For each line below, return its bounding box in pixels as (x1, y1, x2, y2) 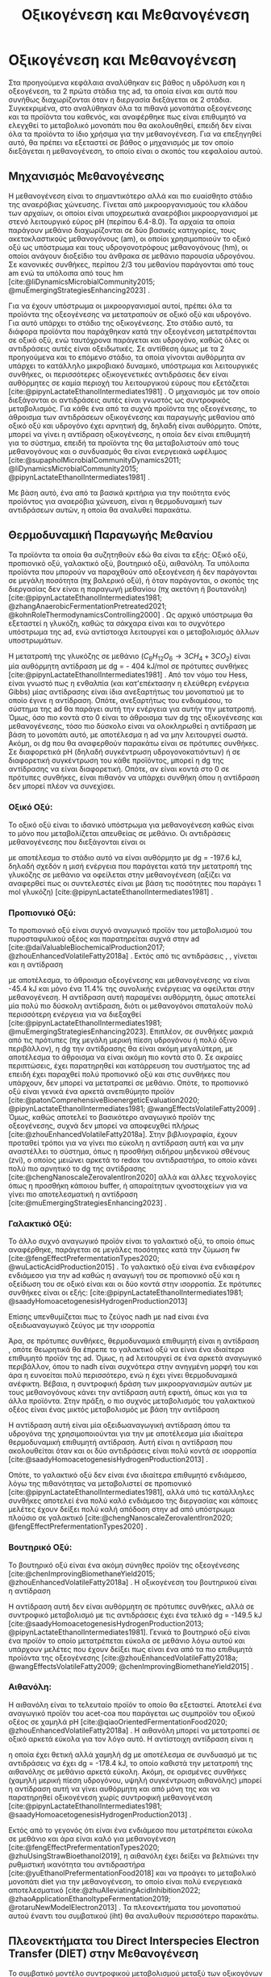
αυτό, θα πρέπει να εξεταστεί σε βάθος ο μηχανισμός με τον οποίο (8, 137, 234, 147)
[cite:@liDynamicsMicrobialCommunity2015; (8, 277, 156, 286)
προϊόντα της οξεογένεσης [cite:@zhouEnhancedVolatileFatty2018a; (8, 1653, 238, 1663)
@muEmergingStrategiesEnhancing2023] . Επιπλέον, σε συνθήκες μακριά (8, 1026, 254, 1036)
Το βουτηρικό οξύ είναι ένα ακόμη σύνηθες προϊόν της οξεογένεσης (8, 1560, 240, 1570)
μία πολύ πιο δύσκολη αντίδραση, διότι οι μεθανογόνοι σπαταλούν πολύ (8, 1001, 253, 1010)
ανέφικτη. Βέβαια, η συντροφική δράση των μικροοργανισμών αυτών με (8, 1379, 252, 1388)
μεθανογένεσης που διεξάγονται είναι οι (8, 837, 146, 847)
